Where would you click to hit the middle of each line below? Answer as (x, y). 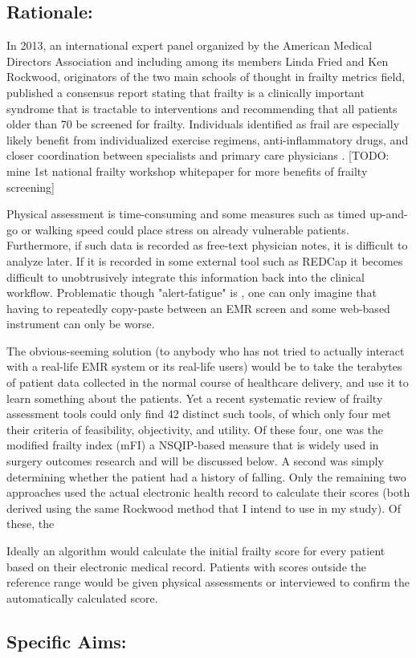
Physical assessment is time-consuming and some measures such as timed (186, 214)
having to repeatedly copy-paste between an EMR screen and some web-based (198, 308)
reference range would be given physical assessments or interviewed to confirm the (208, 582)
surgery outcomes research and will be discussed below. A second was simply (195, 461)
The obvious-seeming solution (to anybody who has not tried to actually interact (206, 350)
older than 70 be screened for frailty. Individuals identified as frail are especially (203, 124)
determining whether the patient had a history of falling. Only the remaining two (206, 476)
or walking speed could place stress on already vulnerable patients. (185, 229)
